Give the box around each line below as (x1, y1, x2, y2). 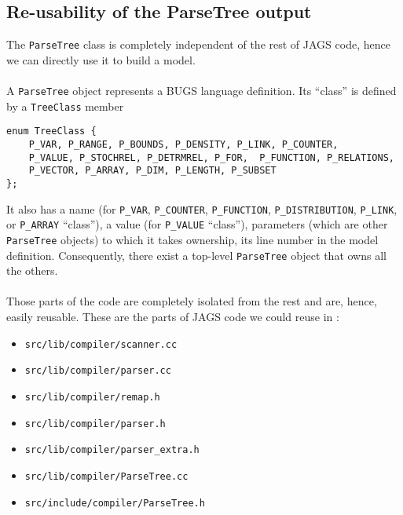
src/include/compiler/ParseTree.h (24, 497, 205, 509)
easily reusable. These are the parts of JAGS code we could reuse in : (6, 309, 339, 325)
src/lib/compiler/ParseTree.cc (24, 470, 189, 482)
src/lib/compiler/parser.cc (24, 365, 171, 377)
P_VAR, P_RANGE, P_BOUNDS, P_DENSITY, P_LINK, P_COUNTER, (28, 139, 339, 151)
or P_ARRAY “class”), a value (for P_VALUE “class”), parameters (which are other (6, 216, 388, 232)
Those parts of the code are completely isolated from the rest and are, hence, (6, 293, 377, 309)
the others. (6, 262, 58, 279)
